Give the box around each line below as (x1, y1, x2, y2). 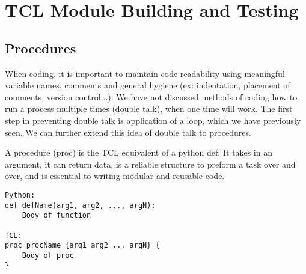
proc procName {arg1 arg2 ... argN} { (5, 241, 160, 250)
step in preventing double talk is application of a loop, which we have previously (5, 114, 301, 126)
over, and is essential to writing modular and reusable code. (5, 169, 225, 182)
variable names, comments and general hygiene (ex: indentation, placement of (5, 79, 290, 91)
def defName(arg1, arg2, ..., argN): (5, 201, 156, 210)
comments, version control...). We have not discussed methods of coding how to (5, 90, 298, 103)
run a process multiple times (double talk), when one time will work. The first (5, 102, 293, 115)
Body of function (22, 211, 91, 220)
